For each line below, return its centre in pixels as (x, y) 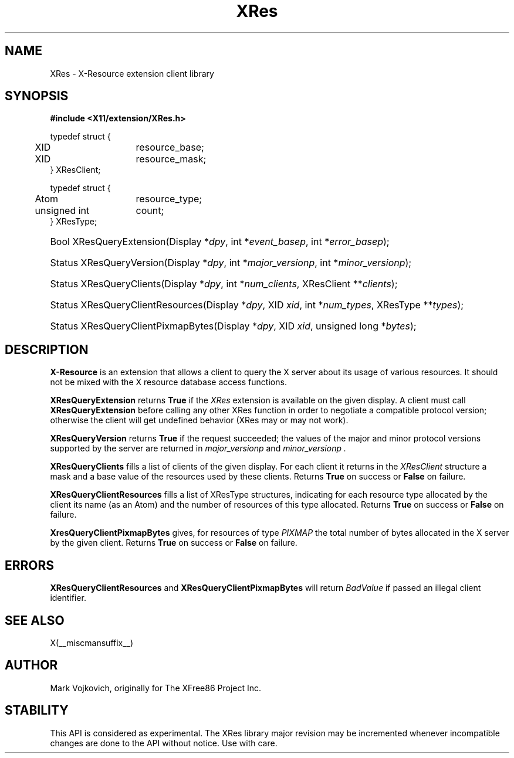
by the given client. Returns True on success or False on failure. (174, 543)
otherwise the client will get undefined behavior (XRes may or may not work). (199, 420)
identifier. (68, 598)
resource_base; (170, 147)
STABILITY (37, 711)
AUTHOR (31, 665)
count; (150, 211)
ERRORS (30, 565)
